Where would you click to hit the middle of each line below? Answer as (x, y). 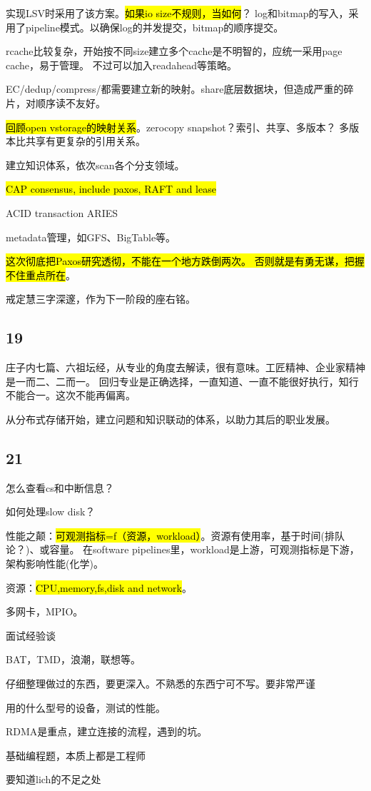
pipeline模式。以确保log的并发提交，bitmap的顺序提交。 (154, 27)
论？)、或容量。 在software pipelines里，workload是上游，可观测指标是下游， (183, 549)
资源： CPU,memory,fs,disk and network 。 (99, 587)
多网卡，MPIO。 (45, 611)
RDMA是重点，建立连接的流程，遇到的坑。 (107, 731)
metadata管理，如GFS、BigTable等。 (91, 237)
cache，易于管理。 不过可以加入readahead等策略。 (121, 65)
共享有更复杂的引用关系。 (85, 141)
